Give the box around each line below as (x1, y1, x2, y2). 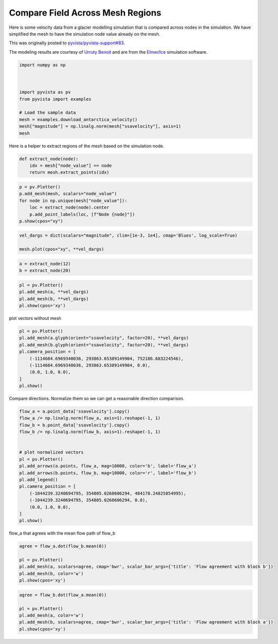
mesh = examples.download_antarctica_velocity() (19, 117, 138, 122)
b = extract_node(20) (19, 268, 71, 273)
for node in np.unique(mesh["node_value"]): (19, 198, 128, 203)
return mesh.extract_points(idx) (29, 170, 110, 175)
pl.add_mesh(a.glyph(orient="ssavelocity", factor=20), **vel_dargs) (19, 335, 189, 341)
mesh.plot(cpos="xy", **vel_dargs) (19, 246, 104, 252)
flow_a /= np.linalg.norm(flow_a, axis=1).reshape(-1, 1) (19, 415, 161, 421)
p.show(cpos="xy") (19, 218, 63, 224)
